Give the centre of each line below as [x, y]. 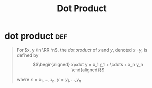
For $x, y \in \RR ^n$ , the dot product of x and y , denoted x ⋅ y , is [82, 50]
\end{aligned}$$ [88, 70]
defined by [27, 55]
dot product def [36, 36]
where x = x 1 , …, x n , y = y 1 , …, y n [49, 80]
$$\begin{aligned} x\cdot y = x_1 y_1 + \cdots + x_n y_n [88, 64]
